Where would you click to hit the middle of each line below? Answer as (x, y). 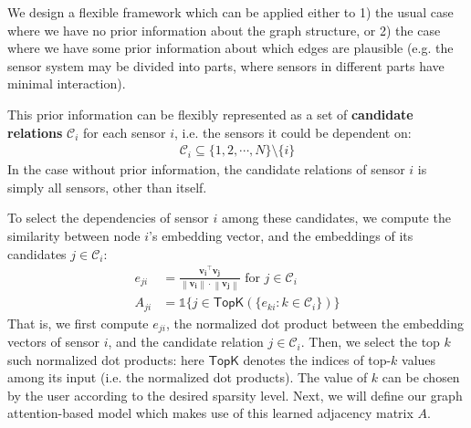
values (419, 359)
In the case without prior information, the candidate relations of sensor (206, 169)
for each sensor (125, 132)
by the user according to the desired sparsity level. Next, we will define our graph (235, 395)
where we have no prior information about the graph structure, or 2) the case (224, 30)
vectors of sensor (54, 342)
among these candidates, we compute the (336, 218)
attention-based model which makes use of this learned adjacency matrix (210, 413)
